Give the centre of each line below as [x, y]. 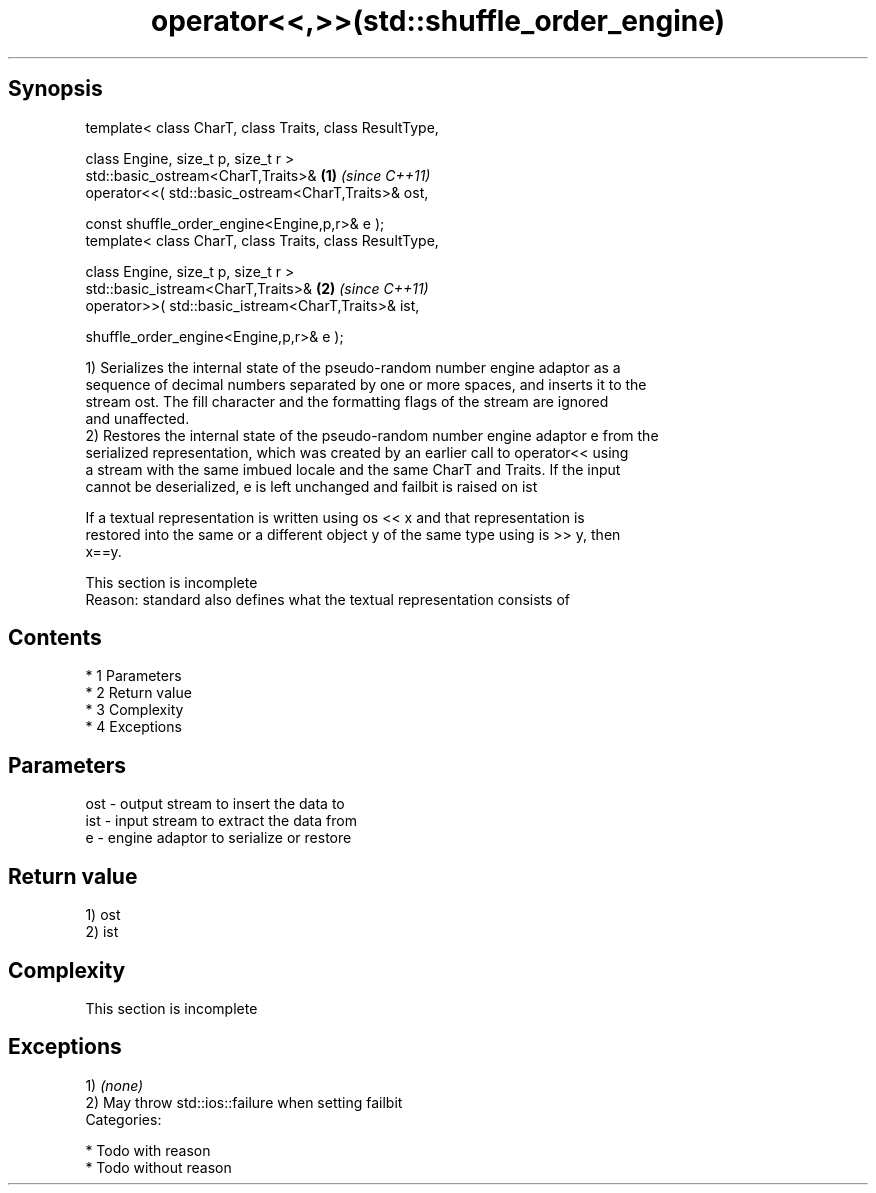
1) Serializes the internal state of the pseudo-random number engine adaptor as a [353, 367]
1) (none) [114, 1085]
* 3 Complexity [134, 710]
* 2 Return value [138, 693]
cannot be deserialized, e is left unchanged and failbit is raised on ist [311, 486]
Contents [55, 638]
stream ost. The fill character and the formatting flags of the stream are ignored [347, 401]
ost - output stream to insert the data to [215, 804]
